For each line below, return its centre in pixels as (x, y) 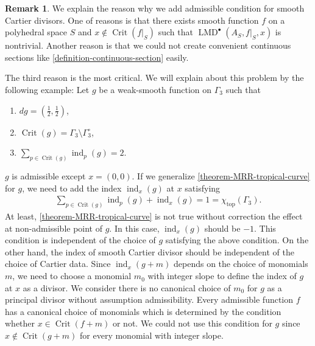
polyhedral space (36, 32)
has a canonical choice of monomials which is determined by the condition (143, 311)
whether (20, 323)
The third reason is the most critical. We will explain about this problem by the (154, 78)
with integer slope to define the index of (222, 276)
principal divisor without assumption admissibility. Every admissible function (149, 299)
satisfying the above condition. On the (237, 240)
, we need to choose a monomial (72, 276)
